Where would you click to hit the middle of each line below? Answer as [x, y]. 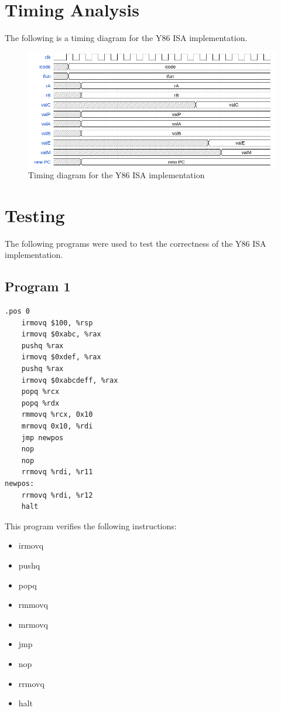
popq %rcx [40, 392]
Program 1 [38, 286]
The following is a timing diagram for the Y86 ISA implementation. [126, 38]
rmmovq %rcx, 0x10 [57, 415]
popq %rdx [40, 403]
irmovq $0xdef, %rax [61, 357]
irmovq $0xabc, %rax [61, 334]
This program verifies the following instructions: [91, 525]
